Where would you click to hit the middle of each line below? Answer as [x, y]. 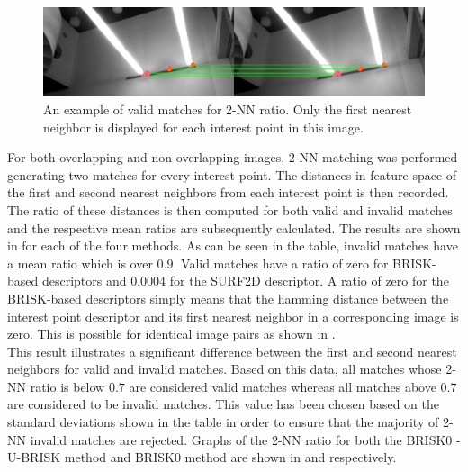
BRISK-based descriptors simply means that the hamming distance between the [228, 298]
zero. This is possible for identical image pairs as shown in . [171, 334]
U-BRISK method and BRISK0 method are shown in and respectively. [202, 457]
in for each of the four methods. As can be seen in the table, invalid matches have [233, 245]
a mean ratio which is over [80, 263]
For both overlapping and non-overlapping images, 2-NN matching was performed [233, 157]
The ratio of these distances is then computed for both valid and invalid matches [230, 209]
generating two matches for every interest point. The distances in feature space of [232, 174]
